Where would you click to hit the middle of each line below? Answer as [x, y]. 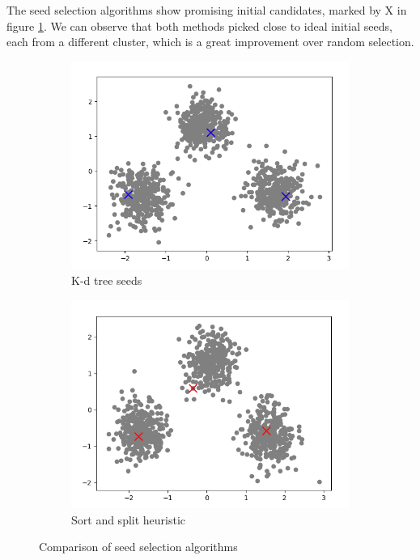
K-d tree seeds [107, 280]
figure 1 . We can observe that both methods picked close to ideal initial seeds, [199, 25]
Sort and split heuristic [129, 519]
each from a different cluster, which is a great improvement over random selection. [210, 42]
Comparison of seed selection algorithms [138, 547]
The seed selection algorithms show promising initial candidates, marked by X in [207, 10]
